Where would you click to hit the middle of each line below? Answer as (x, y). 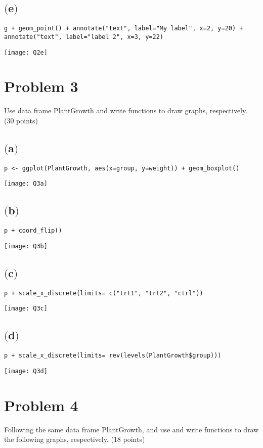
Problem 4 (41, 405)
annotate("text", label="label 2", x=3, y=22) (84, 37)
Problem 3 (41, 86)
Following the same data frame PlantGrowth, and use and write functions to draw (131, 429)
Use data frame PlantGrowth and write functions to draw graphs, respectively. (126, 110)
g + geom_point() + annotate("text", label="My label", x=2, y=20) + (124, 29)
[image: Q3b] (26, 246)
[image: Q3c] (26, 309)
